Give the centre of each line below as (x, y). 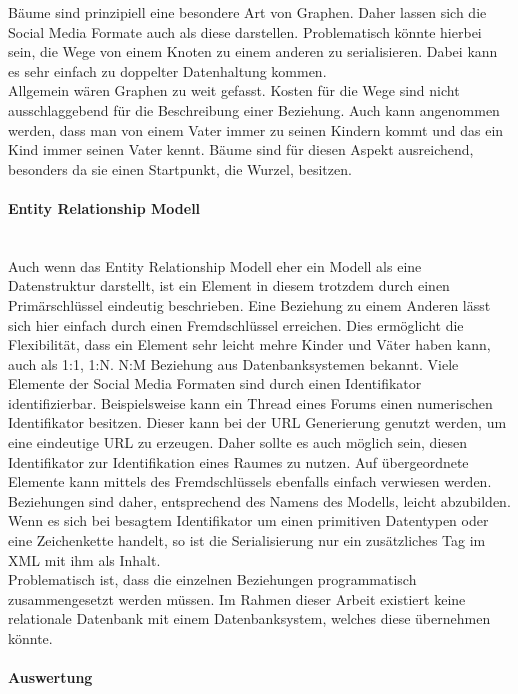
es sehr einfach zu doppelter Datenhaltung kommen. (167, 70)
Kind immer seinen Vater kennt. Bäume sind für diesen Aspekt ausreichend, (241, 149)
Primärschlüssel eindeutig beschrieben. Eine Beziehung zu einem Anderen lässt (249, 304)
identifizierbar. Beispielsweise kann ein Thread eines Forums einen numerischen (250, 402)
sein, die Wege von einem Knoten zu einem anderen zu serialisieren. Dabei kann (253, 51)
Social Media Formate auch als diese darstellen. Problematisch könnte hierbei (245, 31)
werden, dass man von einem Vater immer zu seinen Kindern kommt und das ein (256, 129)
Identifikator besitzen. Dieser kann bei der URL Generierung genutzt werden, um (257, 422)
